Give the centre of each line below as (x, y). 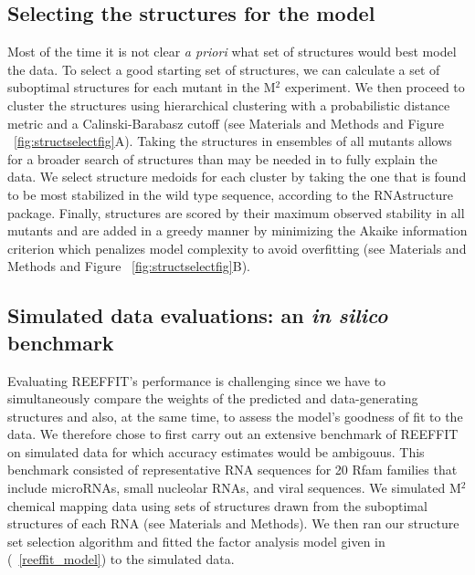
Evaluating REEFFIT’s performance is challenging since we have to (197, 380)
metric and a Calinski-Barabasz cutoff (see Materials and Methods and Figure (226, 123)
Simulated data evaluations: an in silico (198, 315)
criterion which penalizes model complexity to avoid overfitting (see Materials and (237, 248)
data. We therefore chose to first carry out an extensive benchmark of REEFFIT (233, 434)
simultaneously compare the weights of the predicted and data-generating (213, 398)
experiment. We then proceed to (375, 87)
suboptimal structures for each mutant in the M (142, 87)
